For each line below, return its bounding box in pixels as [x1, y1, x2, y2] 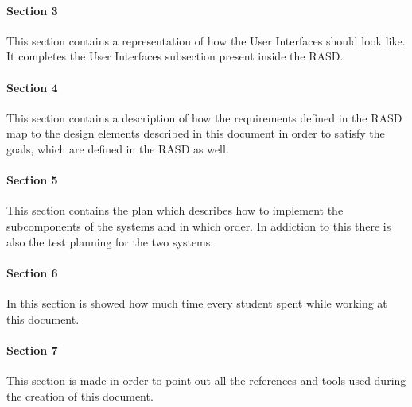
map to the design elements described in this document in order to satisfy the [6, 125, 385, 141]
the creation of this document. [6, 387, 154, 404]
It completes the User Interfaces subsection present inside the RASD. [6, 48, 344, 64]
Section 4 [6, 79, 58, 95]
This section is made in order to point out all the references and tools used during [6, 371, 406, 388]
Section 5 [6, 172, 58, 188]
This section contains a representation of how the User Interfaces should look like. [6, 32, 406, 48]
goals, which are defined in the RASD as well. [6, 140, 229, 157]
